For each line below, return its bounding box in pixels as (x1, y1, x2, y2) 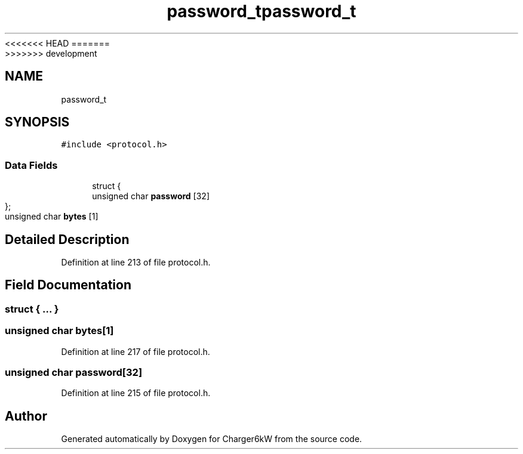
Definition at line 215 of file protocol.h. (61, 388, 211, 399)
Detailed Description (5, 231, 130, 247)
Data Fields (5, 159, 58, 171)
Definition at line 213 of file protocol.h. (61, 257, 211, 268)
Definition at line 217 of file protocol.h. (61, 346, 210, 357)
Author (5, 408, 47, 424)
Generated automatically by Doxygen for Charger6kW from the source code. (61, 434, 362, 444)
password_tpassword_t (167, 1, 356, 21)
